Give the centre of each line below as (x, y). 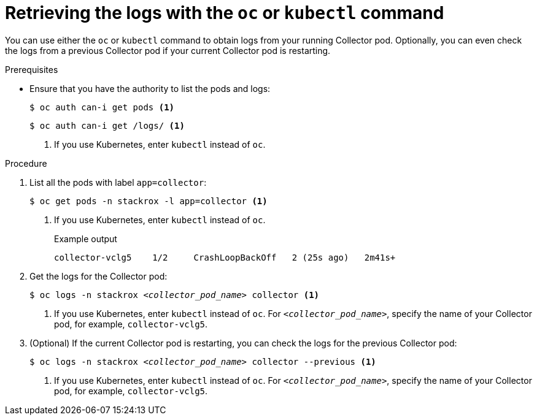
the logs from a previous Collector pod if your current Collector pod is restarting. (168, 50)
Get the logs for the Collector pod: (99, 276)
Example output (86, 239)
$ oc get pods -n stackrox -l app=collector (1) (149, 201)
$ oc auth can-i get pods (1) (102, 107)
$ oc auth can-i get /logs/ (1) (107, 125)
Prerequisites (32, 69)
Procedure (26, 163)
